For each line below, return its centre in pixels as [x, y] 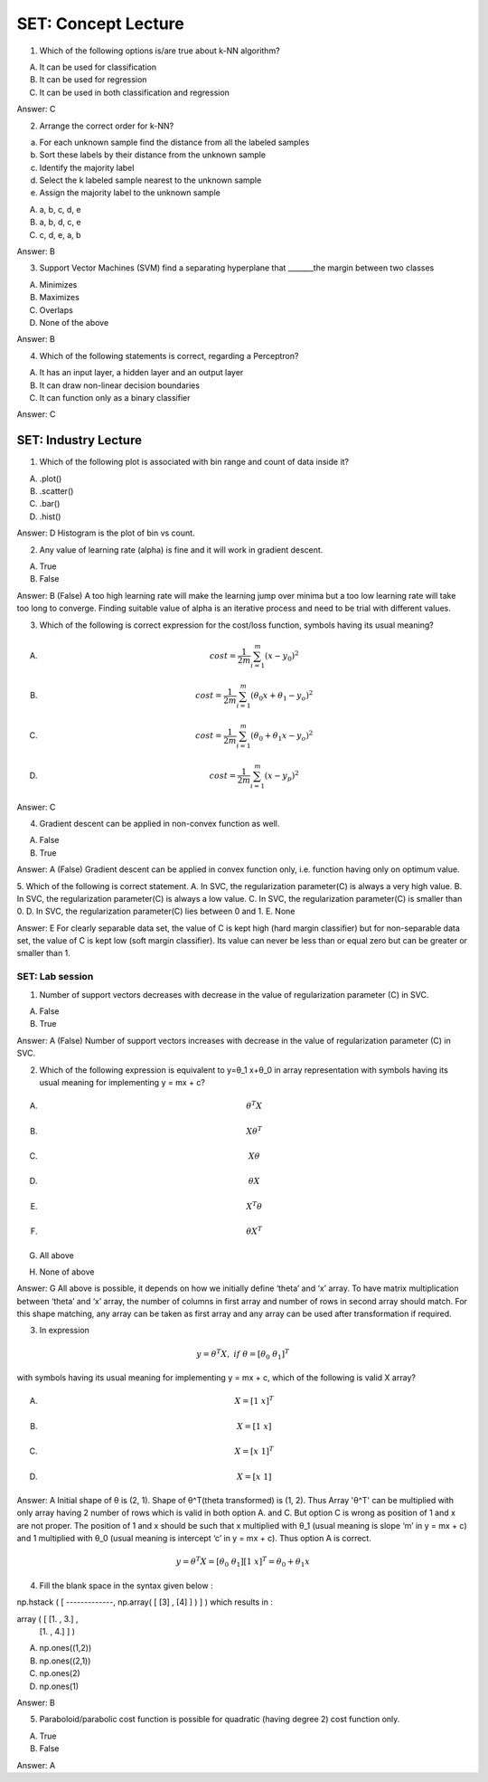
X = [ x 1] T [254, 1450]
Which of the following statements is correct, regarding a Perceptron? [169, 355]
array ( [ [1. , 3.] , [47, 1618]
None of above [67, 1272]
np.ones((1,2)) [66, 1648]
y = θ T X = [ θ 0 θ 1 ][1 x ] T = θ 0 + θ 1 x [243, 1562]
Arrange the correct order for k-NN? [107, 126]
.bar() [50, 504]
